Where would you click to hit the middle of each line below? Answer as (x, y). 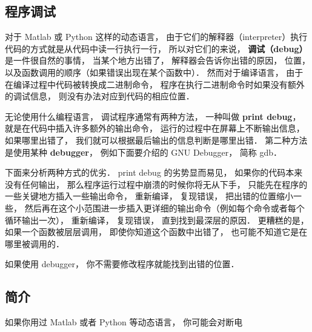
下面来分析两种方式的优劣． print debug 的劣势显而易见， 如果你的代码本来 (154, 172)
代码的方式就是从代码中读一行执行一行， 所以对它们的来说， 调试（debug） (156, 48)
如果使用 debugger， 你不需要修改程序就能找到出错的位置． (122, 264)
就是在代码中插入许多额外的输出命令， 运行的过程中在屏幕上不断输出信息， (155, 128)
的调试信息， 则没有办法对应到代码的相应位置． (100, 96)
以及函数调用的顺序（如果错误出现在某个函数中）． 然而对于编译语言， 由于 (154, 72)
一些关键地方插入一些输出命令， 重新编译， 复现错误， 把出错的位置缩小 (149, 196)
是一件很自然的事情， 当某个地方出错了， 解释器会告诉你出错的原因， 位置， (158, 60)
